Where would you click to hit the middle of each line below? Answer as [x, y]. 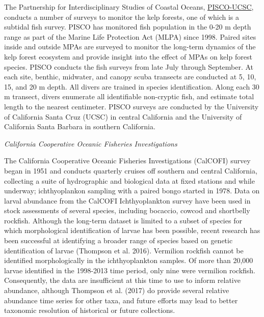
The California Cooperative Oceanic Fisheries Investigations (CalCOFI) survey [127, 161]
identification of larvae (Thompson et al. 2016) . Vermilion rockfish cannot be [124, 250]
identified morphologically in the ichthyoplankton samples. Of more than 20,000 [129, 260]
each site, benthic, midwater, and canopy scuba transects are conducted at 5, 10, [130, 77]
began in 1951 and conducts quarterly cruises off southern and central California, [131, 170]
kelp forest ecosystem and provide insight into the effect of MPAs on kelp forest [128, 56]
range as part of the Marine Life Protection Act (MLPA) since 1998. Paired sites [130, 36]
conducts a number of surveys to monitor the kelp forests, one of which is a [122, 17]
